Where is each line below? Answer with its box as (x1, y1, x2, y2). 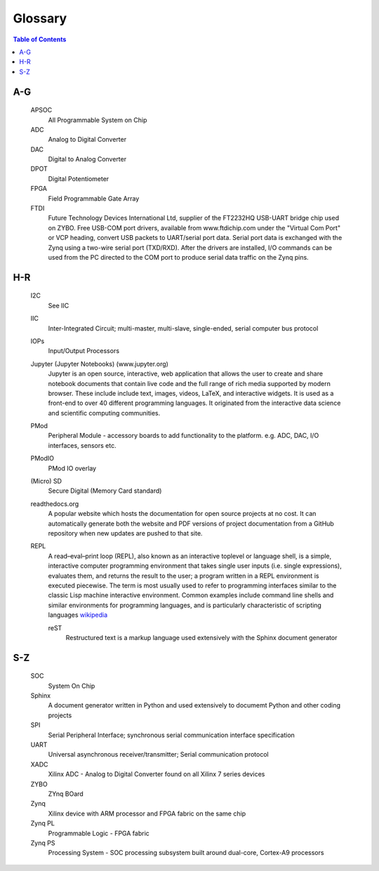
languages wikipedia (48, 611, 108, 619)
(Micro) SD (30, 477, 62, 486)
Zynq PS (30, 839, 55, 847)
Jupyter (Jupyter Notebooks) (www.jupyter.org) (30, 359, 168, 368)
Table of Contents (13, 35, 67, 44)
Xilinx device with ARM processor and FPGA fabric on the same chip (48, 809, 246, 818)
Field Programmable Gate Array (48, 194, 140, 203)
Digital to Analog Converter (48, 155, 126, 164)
